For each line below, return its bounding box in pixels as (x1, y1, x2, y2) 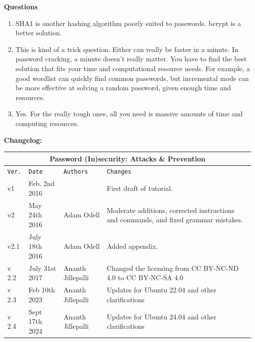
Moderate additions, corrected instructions (106, 205, 234, 215)
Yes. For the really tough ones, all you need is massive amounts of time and (15, 108, 243, 119)
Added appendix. (106, 241, 158, 251)
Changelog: (4, 134, 42, 145)
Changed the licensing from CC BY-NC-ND (106, 263, 239, 273)
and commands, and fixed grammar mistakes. (106, 214, 243, 225)
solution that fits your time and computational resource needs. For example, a (15, 63, 250, 73)
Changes (106, 168, 131, 176)
